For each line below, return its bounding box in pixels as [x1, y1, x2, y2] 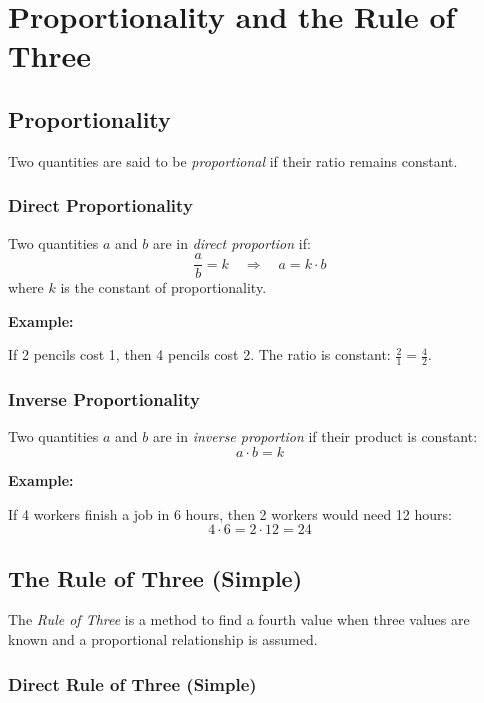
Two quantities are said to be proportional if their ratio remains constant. [8, 150, 458, 171]
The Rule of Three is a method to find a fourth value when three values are [8, 609, 470, 630]
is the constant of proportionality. [60, 277, 267, 298]
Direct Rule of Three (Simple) [8, 671, 257, 696]
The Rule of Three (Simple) [8, 562, 303, 593]
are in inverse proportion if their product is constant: [152, 426, 478, 447]
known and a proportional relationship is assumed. [8, 629, 318, 650]
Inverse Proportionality [8, 387, 201, 412]
